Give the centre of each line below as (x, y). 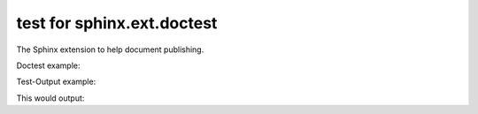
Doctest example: (48, 65)
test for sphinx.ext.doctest (117, 23)
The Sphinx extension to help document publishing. (110, 49)
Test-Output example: (56, 82)
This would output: (50, 98)
